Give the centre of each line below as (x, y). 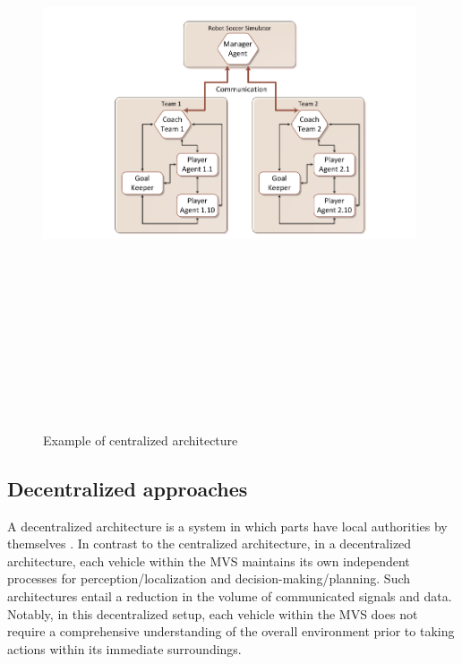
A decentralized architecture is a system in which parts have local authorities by (227, 526)
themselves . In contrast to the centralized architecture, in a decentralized (210, 543)
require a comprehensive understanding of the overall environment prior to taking (231, 631)
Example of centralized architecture (141, 440)
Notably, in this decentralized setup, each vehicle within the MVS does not (213, 613)
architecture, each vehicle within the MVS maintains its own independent (209, 561)
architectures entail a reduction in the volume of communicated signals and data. (230, 596)
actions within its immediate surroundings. (124, 648)
